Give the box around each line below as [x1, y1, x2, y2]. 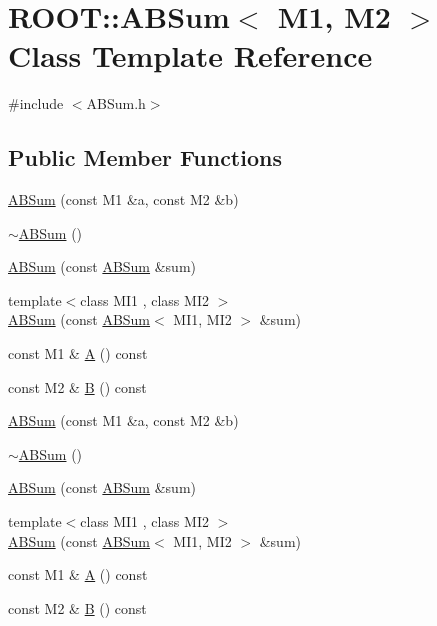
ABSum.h [86, 93, 146, 114]
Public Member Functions [8, 142, 282, 173]
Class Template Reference [8, 35, 373, 76]
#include [8, 93, 64, 114]
